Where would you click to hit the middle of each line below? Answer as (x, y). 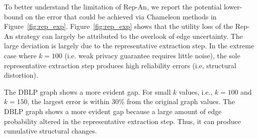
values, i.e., (196, 91)
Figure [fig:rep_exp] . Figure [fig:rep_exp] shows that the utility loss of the (119, 26)
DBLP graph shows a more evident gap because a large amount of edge (113, 111)
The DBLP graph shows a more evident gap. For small (87, 91)
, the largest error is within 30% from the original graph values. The (131, 101)
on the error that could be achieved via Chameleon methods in (121, 16)
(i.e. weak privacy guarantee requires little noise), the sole (152, 55)
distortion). (21, 75)
